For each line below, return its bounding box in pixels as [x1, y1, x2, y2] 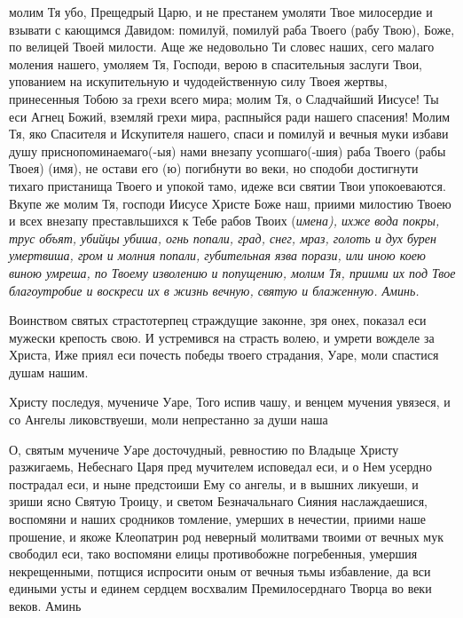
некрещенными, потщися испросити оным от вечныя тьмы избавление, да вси [9, 561, 431, 580]
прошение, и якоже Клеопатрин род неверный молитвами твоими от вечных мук [9, 527, 443, 545]
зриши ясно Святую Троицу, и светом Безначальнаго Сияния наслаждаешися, [9, 492, 428, 511]
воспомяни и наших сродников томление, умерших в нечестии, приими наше [9, 510, 426, 528]
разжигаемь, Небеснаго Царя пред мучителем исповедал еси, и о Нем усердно [9, 457, 432, 476]
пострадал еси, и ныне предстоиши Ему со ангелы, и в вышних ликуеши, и [9, 474, 419, 493]
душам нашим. [9, 362, 89, 381]
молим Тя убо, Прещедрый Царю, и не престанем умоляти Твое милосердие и [9, 3, 433, 20]
